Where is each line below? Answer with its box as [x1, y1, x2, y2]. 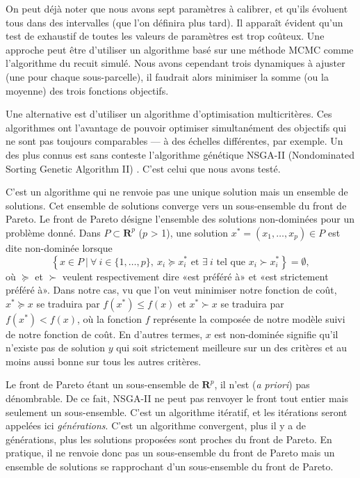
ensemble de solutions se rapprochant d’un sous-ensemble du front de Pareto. [6, 459, 334, 474]
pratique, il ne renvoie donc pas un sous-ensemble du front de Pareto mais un [6, 445, 335, 460]
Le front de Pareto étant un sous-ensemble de [6, 377, 199, 392]
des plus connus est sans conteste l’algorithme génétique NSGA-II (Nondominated [6, 147, 354, 161]
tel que [216, 257, 245, 267]
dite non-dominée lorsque [6, 240, 113, 255]
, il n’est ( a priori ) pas [214, 377, 310, 392]
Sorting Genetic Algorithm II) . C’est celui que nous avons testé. [6, 161, 281, 175]
